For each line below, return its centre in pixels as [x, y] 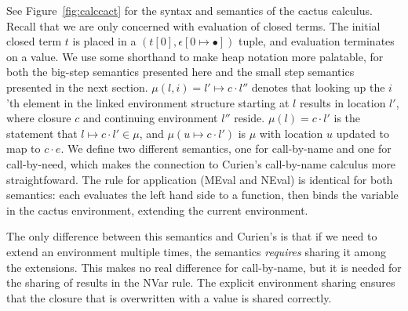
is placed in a [104, 41]
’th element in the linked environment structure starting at [148, 102]
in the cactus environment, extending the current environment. [157, 210]
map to [24, 148]
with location [291, 133]
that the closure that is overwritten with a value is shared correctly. [169, 297]
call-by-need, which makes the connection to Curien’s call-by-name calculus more [201, 163]
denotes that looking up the [318, 87]
